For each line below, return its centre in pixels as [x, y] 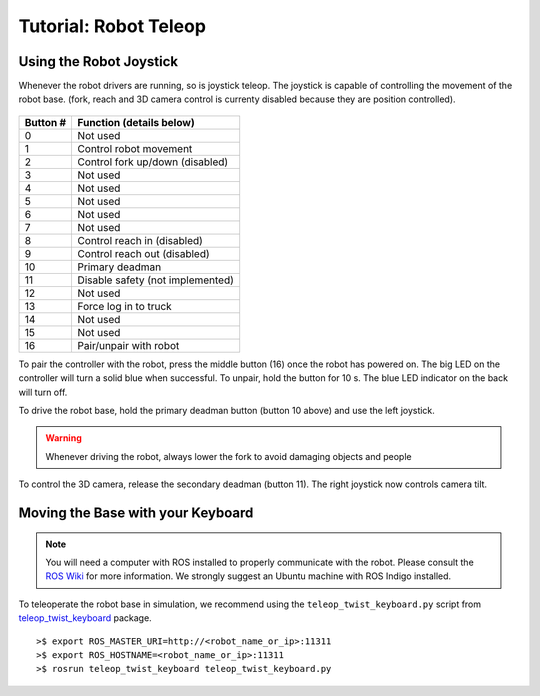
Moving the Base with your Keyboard [136, 513]
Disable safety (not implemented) [156, 280]
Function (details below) [136, 122]
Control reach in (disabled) [140, 240]
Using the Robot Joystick [98, 61]
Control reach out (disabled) [143, 253]
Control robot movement [135, 148]
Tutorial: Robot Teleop [112, 26]
